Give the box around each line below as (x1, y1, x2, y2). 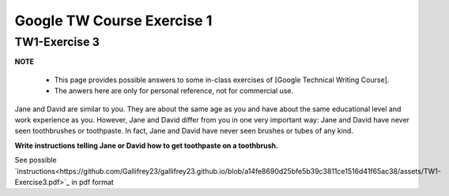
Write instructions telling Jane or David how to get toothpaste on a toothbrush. (14, 141, 278, 150)
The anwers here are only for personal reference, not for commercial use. (54, 86, 294, 96)
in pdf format (71, 177, 114, 187)
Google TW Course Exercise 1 (14, 12, 213, 29)
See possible (14, 155, 57, 165)
